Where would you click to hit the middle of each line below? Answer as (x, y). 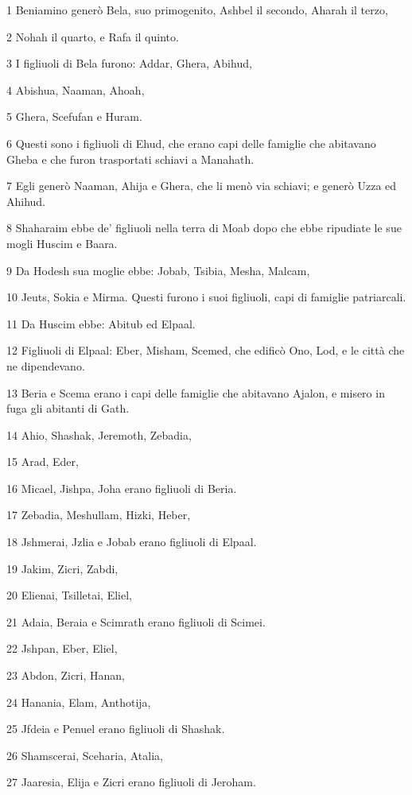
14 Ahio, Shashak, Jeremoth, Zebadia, (99, 434)
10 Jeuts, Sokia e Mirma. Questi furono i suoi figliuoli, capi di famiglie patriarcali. (206, 297)
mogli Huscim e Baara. (62, 243)
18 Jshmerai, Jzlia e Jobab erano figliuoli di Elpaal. (132, 542)
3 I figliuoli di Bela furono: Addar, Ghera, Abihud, (129, 63)
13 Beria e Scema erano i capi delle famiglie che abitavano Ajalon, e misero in (196, 392)
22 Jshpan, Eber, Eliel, (62, 648)
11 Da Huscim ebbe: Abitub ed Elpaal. (101, 323)
